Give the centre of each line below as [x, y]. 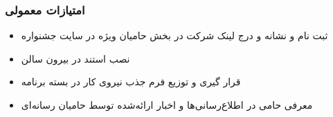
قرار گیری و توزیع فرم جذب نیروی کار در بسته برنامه [131, 82]
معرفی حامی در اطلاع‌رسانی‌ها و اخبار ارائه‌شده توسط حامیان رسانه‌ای [167, 105]
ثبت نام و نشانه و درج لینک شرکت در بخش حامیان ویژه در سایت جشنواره [174, 35]
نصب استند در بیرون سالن [75, 58]
